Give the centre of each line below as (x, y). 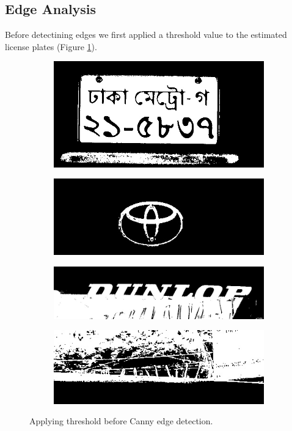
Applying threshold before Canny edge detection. (121, 421)
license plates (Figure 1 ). (51, 46)
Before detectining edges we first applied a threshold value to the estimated (146, 35)
